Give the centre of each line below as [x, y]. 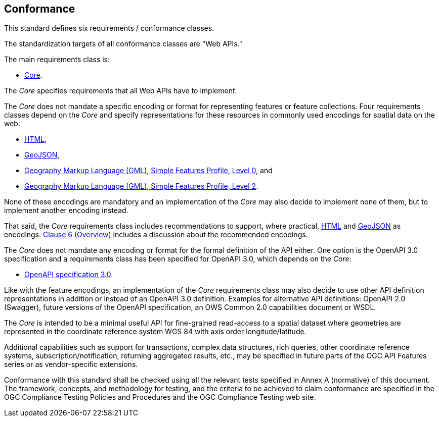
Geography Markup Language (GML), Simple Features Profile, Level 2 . [141, 186]
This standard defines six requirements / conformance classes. [109, 28]
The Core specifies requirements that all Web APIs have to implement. [121, 91]
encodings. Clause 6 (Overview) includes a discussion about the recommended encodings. [156, 235]
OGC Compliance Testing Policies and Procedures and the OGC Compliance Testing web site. [160, 397]
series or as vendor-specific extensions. [71, 364]
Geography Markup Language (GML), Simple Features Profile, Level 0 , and [148, 171]
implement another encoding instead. [66, 210]
